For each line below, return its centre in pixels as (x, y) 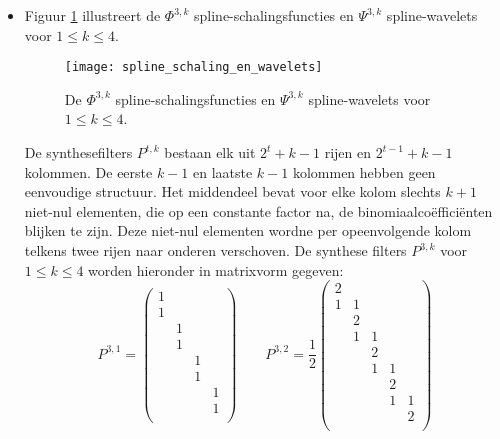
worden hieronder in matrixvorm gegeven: (216, 269)
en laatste (222, 171)
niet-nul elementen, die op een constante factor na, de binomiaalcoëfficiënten (258, 210)
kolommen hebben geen (364, 171)
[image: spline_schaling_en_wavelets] (193, 67)
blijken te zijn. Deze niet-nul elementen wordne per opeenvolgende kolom (248, 230)
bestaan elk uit (210, 152)
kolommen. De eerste (88, 171)
